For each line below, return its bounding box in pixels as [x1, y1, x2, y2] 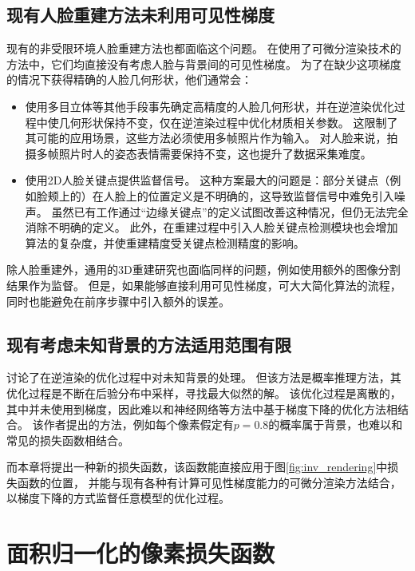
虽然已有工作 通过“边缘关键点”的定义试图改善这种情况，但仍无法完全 [51, 203, 409, 220]
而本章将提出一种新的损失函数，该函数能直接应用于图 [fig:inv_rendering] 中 [6, 458, 388, 475]
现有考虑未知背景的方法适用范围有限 [6, 331, 291, 356]
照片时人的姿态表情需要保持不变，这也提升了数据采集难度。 [58, 145, 372, 161]
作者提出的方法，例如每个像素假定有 [43, 416, 234, 433]
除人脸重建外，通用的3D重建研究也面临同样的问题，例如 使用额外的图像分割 [6, 261, 401, 278]
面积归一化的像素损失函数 [6, 537, 275, 569]
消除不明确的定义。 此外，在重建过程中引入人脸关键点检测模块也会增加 [25, 219, 398, 236]
